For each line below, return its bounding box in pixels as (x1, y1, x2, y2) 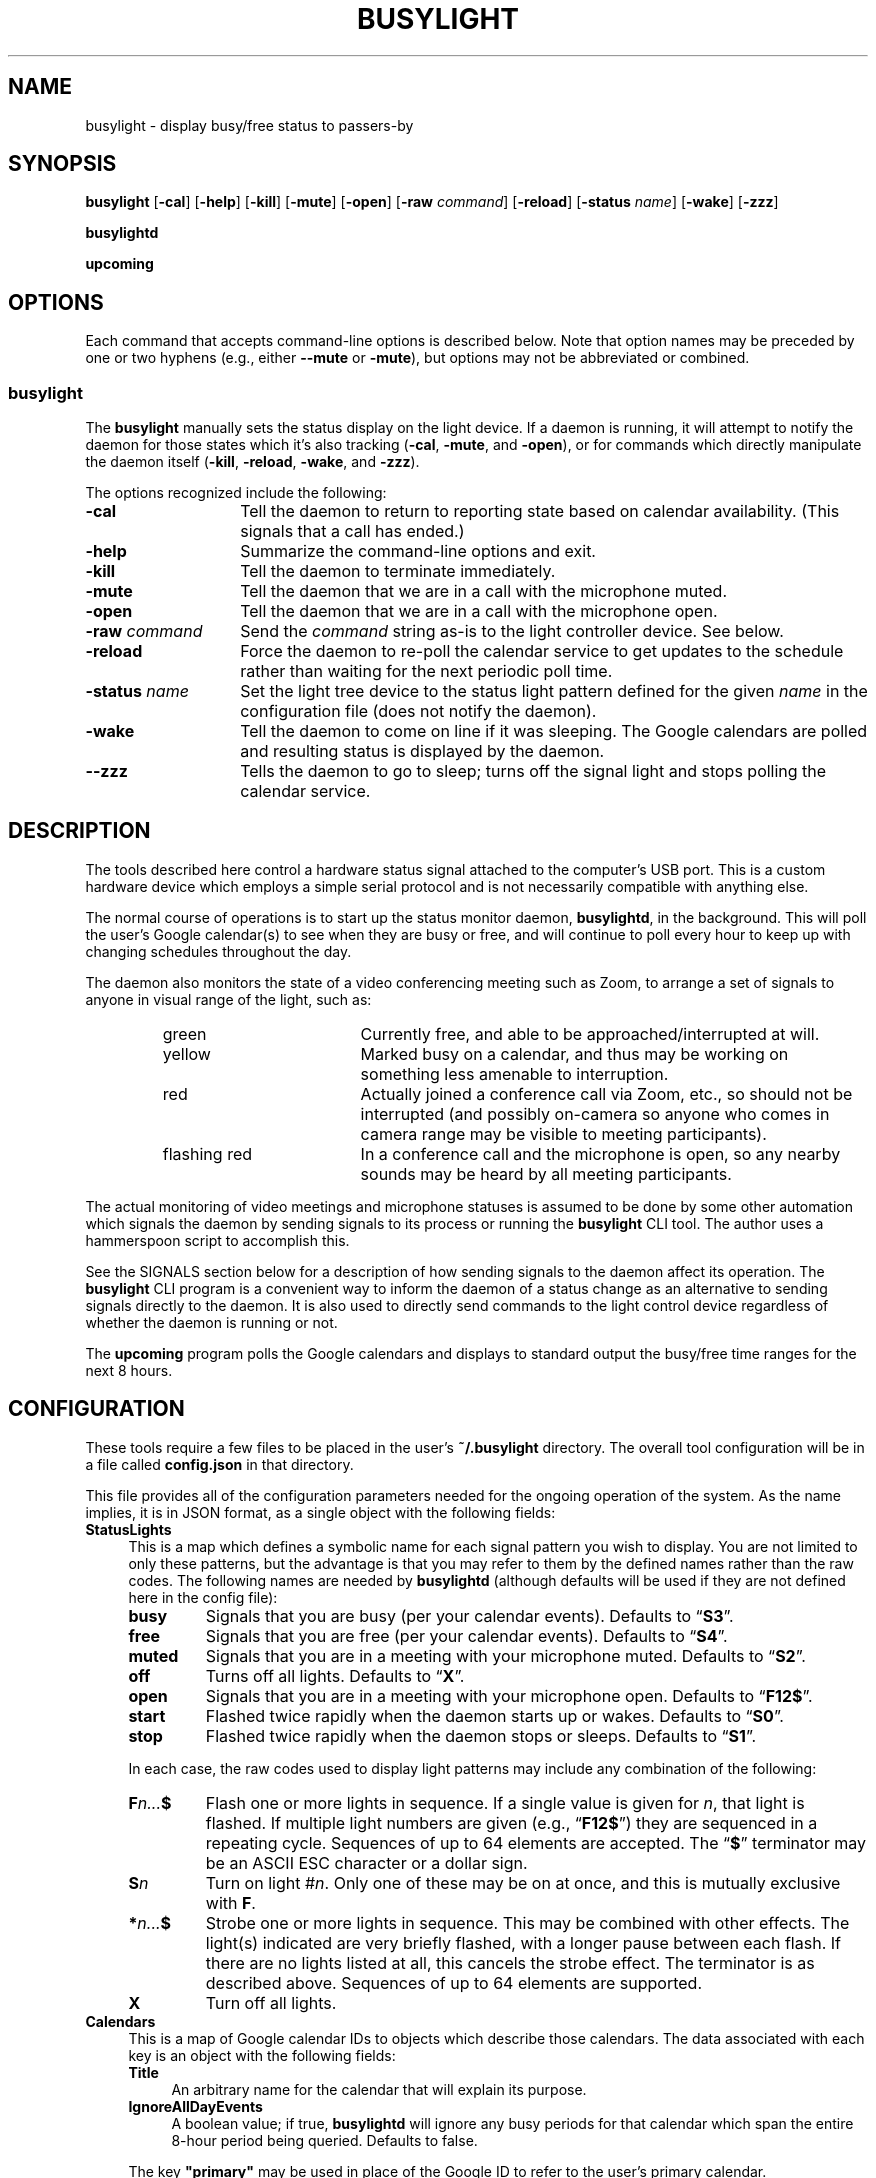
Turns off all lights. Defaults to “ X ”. (205, 1665, 465, 1686)
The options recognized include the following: (85, 484, 387, 502)
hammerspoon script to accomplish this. (85, 1231, 350, 1249)
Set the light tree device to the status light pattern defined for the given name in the (240, 681, 868, 702)
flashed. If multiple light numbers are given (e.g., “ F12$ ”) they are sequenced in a (205, 1812, 818, 1833)
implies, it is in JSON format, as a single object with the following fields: (85, 1503, 556, 1521)
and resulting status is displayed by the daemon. (240, 741, 605, 762)
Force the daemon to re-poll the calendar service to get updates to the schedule (240, 641, 844, 662)
